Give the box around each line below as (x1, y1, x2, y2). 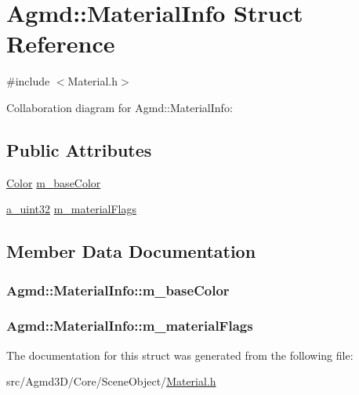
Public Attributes (6, 137, 152, 161)
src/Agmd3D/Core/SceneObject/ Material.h (6, 373, 216, 390)
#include (6, 73, 50, 89)
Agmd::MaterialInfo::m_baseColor (6, 280, 230, 299)
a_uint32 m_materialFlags (6, 201, 136, 217)
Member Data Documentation (6, 239, 256, 263)
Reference (6, 27, 115, 60)
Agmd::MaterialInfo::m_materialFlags (6, 316, 253, 335)
